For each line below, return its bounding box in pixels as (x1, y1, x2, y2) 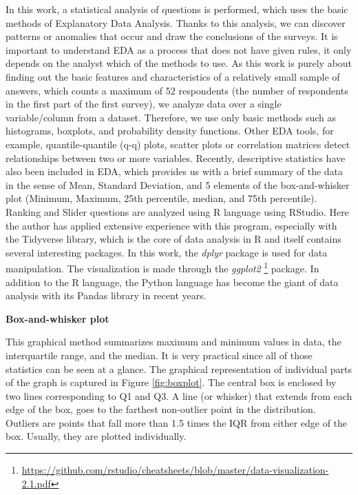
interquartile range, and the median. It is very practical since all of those (6, 347, 313, 362)
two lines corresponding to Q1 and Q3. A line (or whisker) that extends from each (6, 388, 352, 403)
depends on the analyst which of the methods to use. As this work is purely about (6, 56, 352, 70)
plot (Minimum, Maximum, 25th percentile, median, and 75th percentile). (6, 191, 317, 205)
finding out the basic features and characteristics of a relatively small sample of (6, 69, 340, 83)
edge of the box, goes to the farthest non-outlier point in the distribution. (6, 402, 316, 416)
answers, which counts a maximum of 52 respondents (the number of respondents (6, 83, 348, 97)
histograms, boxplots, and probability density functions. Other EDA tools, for (6, 123, 334, 138)
